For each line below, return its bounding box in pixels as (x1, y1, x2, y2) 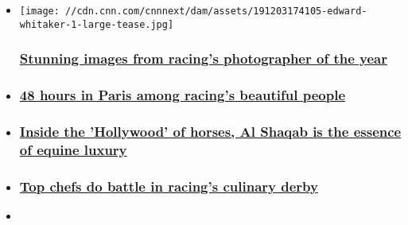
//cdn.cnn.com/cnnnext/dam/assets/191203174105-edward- (65, 6, 367, 17)
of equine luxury (19, 139, 127, 159)
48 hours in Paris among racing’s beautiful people (19, 85, 346, 105)
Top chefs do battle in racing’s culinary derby (19, 176, 318, 196)
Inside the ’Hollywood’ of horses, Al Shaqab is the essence (19, 121, 402, 141)
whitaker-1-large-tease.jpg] (19, 18, 174, 30)
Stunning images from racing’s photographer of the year (19, 48, 387, 68)
